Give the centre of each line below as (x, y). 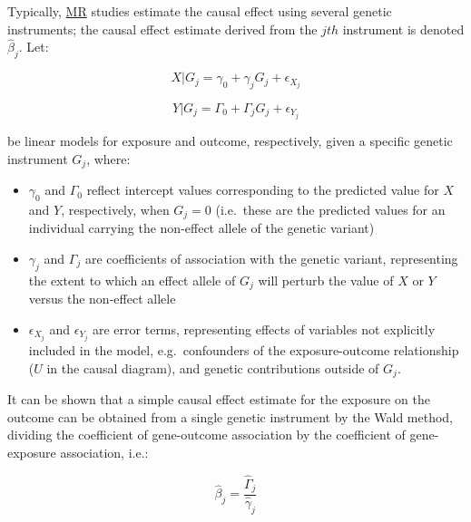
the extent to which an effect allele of (132, 280)
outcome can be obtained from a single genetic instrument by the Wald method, (231, 416)
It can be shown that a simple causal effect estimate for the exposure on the (219, 398)
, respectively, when (115, 209)
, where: (108, 158)
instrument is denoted (403, 29)
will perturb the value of (326, 280)
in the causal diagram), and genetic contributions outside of (213, 367)
